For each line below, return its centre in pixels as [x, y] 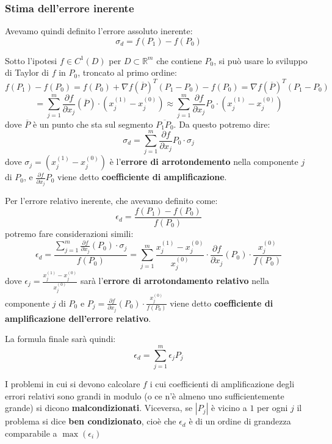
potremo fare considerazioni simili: [69, 233]
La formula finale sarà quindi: [60, 339]
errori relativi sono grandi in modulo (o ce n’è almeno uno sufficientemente [145, 395]
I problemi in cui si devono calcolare [73, 384]
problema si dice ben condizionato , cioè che [91, 421]
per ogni [272, 408]
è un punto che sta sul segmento [93, 124]
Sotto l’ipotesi [31, 60]
